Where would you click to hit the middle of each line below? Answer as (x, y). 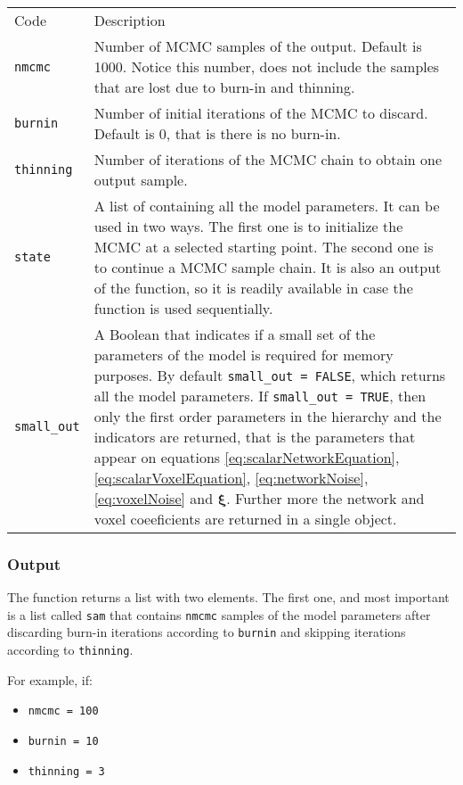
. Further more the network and (325, 498)
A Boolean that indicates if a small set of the (235, 334)
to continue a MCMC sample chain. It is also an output (268, 267)
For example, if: (50, 679)
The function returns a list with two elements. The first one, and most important (228, 597)
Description (130, 20)
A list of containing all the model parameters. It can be (267, 206)
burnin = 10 (63, 742)
